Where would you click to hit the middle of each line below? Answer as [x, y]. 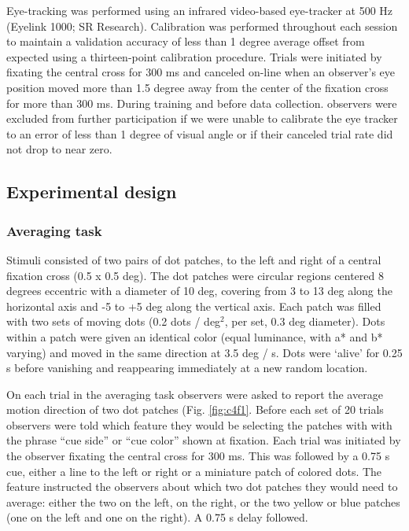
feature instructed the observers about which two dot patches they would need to [202, 487]
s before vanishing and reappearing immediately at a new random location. [187, 368]
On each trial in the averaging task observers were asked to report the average [195, 394]
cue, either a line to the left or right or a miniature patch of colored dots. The [194, 471]
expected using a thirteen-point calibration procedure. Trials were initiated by [194, 56]
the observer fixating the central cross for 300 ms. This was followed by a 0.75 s [198, 456]
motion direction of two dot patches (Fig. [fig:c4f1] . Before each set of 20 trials [195, 409]
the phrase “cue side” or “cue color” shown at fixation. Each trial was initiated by [204, 440]
